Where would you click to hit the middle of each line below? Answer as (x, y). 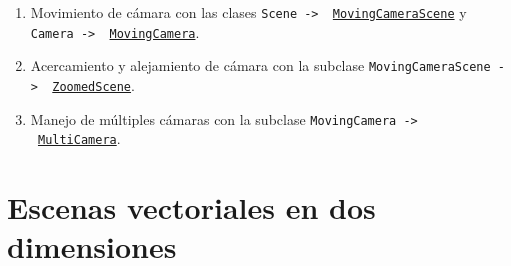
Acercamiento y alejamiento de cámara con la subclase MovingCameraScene (260, 65)
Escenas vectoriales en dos (191, 207)
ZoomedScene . (93, 84)
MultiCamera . (79, 138)
